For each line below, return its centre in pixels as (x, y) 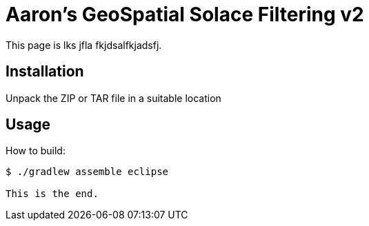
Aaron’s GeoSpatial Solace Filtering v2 (185, 14)
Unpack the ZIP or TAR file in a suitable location (113, 98)
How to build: (36, 151)
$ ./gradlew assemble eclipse (87, 172)
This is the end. (52, 194)
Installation (45, 72)
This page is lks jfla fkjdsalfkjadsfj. (84, 45)
